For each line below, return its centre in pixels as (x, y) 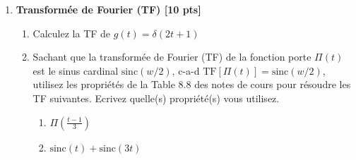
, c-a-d (186, 70)
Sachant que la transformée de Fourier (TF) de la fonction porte (172, 57)
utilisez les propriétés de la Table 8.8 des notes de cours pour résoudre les (192, 84)
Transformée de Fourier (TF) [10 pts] (108, 9)
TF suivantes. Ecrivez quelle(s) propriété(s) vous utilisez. (156, 98)
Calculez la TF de (72, 33)
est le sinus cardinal (76, 70)
